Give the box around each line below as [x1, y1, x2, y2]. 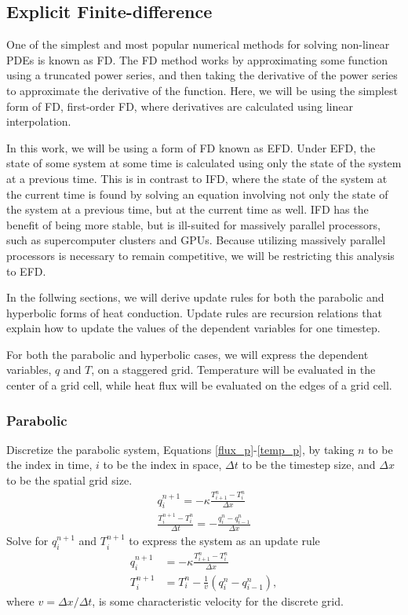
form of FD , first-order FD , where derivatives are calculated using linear [6, 97, 353, 114]
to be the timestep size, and [242, 456, 376, 473]
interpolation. [6, 113, 71, 130]
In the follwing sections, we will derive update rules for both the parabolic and [6, 289, 384, 306]
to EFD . [6, 262, 46, 279]
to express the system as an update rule [129, 533, 320, 549]
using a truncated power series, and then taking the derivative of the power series [6, 67, 398, 83]
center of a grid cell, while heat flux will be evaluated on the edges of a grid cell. [6, 377, 392, 394]
